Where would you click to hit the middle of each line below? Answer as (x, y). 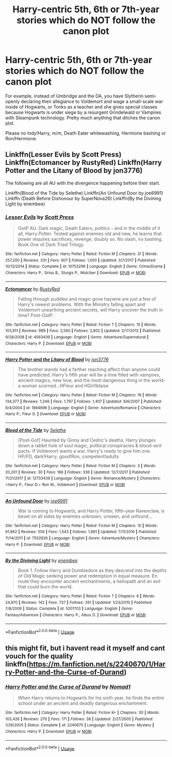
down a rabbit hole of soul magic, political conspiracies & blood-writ (90, 445)
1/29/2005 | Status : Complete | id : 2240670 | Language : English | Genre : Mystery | (80, 725)
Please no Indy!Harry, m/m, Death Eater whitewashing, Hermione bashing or (86, 133)
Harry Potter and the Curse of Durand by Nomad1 (68, 686)
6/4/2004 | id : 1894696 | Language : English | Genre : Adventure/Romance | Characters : (83, 408)
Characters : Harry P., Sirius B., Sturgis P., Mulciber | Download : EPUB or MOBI (76, 273)
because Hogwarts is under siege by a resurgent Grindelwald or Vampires (83, 112)
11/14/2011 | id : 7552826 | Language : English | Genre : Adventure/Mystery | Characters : (83, 538)
